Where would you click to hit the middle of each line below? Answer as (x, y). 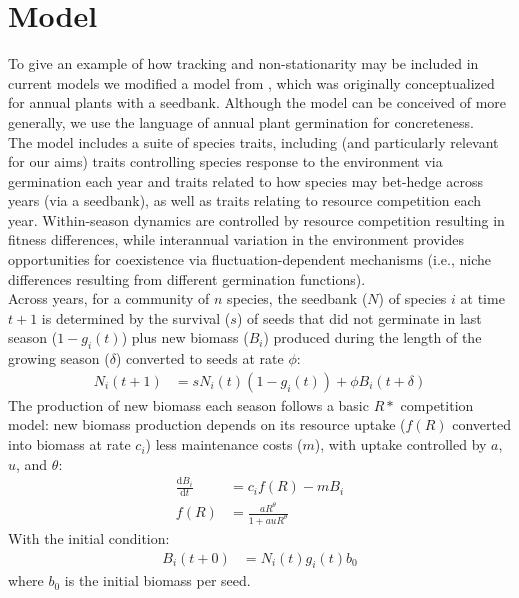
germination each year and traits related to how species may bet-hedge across (245, 180)
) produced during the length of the (372, 337)
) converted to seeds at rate (199, 358)
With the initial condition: (89, 538)
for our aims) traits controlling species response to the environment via (225, 161)
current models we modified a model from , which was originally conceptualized (251, 82)
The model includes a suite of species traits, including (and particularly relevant (253, 141)
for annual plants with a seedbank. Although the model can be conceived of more (257, 102)
